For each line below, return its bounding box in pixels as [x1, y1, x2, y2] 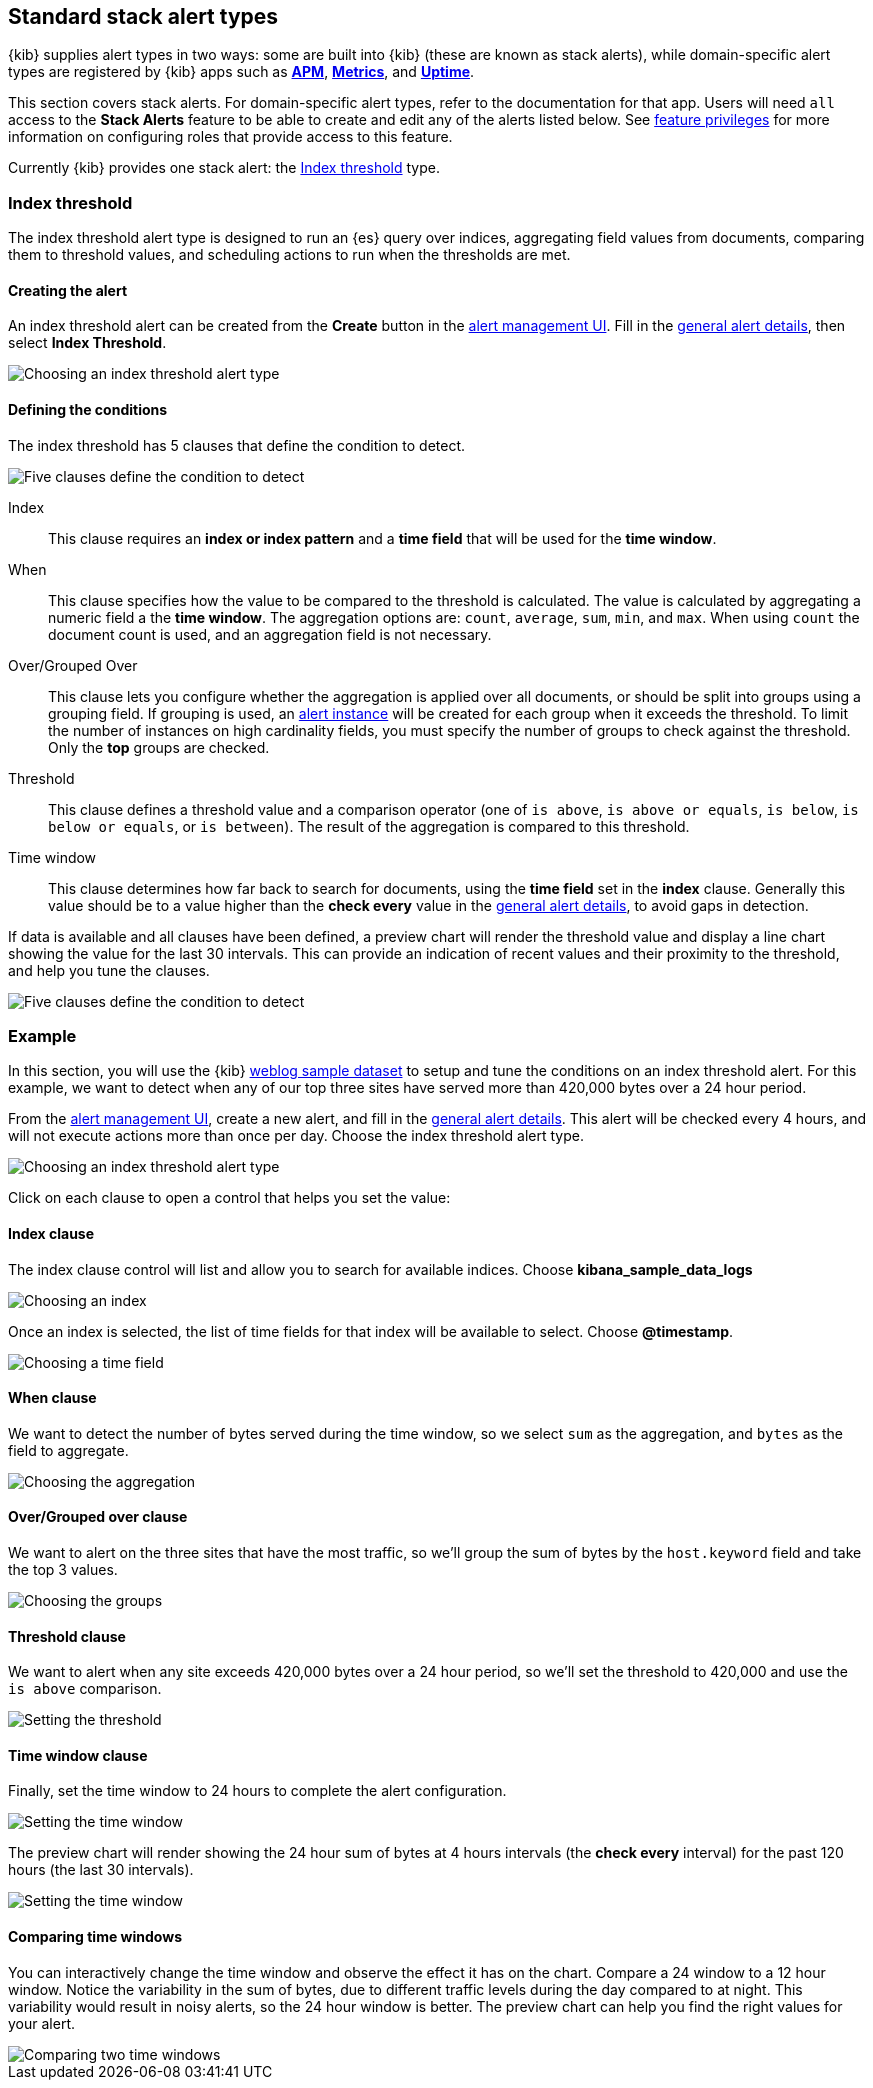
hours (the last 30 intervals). [8, 1861, 194, 1879]
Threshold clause [8, 1627, 126, 1645]
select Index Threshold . [8, 334, 167, 352]
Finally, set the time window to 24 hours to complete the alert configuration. [8, 1782, 507, 1800]
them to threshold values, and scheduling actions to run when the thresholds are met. [8, 246, 571, 264]
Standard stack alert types [8, 4, 279, 29]
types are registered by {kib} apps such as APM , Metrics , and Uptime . [8, 63, 475, 81]
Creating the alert [8, 281, 128, 299]
